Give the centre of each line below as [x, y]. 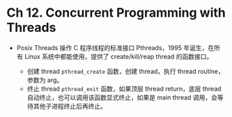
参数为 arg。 [45, 80]
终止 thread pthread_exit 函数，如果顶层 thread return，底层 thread [124, 88]
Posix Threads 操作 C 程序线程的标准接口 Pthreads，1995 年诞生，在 [115, 47]
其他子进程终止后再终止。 [70, 106]
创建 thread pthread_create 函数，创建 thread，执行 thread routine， [125, 71]
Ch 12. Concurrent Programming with [116, 13]
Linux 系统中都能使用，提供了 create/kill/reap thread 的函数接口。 [119, 56]
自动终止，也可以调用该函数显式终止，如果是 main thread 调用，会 [122, 97]
